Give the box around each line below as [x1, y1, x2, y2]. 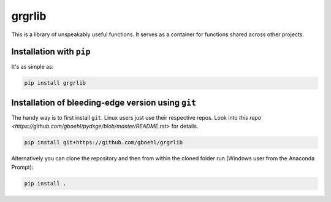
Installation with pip [11, 47, 91, 57]
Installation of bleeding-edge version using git [11, 97, 196, 107]
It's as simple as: [11, 63, 54, 71]
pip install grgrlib [24, 80, 86, 87]
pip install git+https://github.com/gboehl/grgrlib [24, 139, 183, 146]
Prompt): [11, 163, 34, 171]
